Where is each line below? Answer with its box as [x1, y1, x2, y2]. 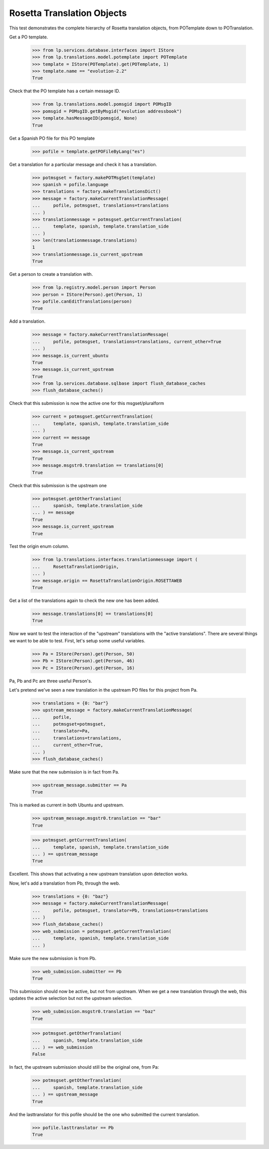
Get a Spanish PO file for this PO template [9, 135, 95, 141]
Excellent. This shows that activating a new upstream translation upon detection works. [9, 871, 189, 877]
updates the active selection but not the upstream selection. [9, 995, 133, 1001]
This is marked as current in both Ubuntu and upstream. [9, 802, 125, 808]
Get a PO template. [9, 34, 48, 40]
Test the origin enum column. [9, 544, 69, 550]
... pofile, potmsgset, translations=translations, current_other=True [32, 339, 222, 344]
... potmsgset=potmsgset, [32, 721, 106, 727]
